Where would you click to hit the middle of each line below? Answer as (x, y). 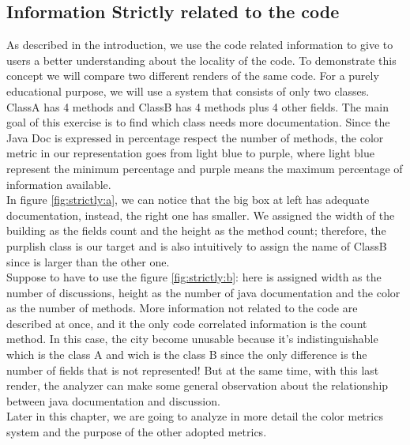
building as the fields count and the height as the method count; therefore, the (196, 230)
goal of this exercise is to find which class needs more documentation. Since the (198, 122)
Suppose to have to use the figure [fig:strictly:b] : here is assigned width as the (194, 277)
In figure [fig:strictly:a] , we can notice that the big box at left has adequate (188, 200)
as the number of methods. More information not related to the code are (182, 308)
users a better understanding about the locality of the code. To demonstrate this (201, 60)
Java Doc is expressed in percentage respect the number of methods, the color (195, 137)
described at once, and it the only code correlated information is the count (187, 323)
